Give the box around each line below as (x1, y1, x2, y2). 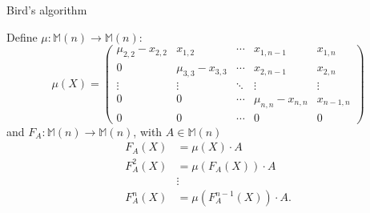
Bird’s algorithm (6, 2, 87, 18)
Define (6, 28, 38, 45)
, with (133, 123, 163, 139)
